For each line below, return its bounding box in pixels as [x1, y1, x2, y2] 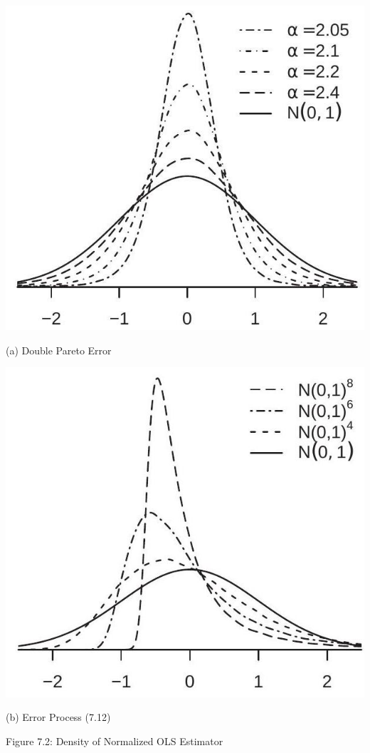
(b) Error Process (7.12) [6, 710, 111, 724]
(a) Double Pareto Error [6, 342, 112, 357]
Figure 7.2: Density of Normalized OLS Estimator [6, 733, 223, 748]
